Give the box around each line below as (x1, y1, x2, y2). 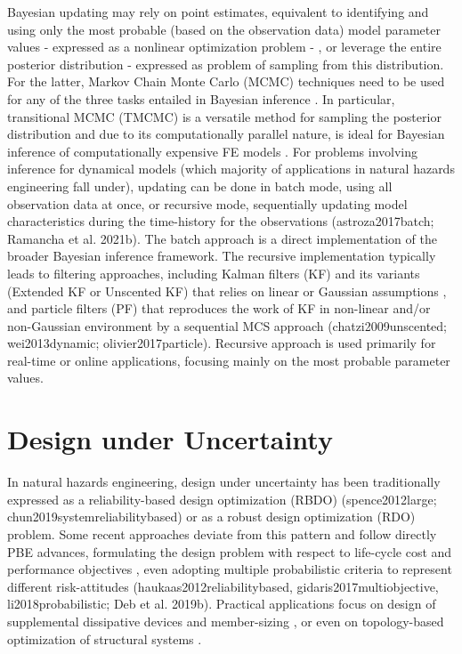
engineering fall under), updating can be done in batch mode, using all (7, 176, 393, 195)
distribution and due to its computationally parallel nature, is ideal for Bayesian (7, 125, 445, 143)
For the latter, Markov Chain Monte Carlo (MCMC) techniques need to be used (7, 72, 445, 91)
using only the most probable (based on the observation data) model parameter (7, 20, 441, 38)
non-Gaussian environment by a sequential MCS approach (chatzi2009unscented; (7, 316, 448, 335)
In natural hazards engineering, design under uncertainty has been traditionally (7, 472, 441, 491)
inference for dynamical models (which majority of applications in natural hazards (7, 159, 455, 178)
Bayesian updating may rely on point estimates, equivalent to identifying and (7, 3, 429, 20)
